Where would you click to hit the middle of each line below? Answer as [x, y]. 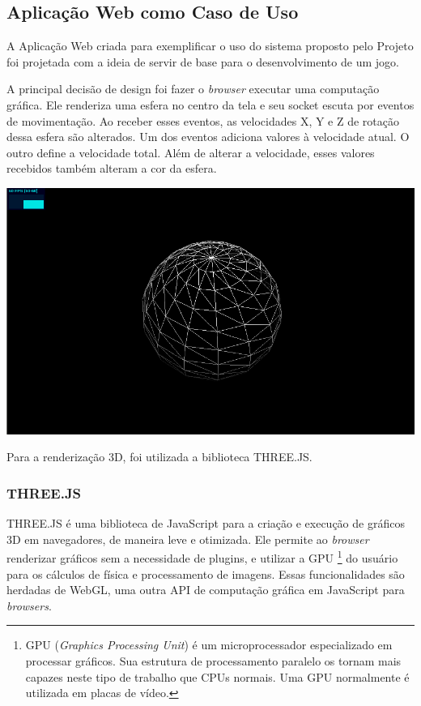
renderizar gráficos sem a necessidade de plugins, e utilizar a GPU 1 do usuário [202, 557]
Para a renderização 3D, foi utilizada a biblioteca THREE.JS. [159, 457]
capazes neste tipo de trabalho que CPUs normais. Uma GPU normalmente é [217, 676]
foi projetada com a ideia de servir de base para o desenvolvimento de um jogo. [203, 61]
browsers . [29, 605]
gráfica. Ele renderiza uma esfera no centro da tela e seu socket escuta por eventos [210, 104]
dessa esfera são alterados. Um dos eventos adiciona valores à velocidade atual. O [208, 137]
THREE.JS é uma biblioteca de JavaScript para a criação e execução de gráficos [206, 523]
